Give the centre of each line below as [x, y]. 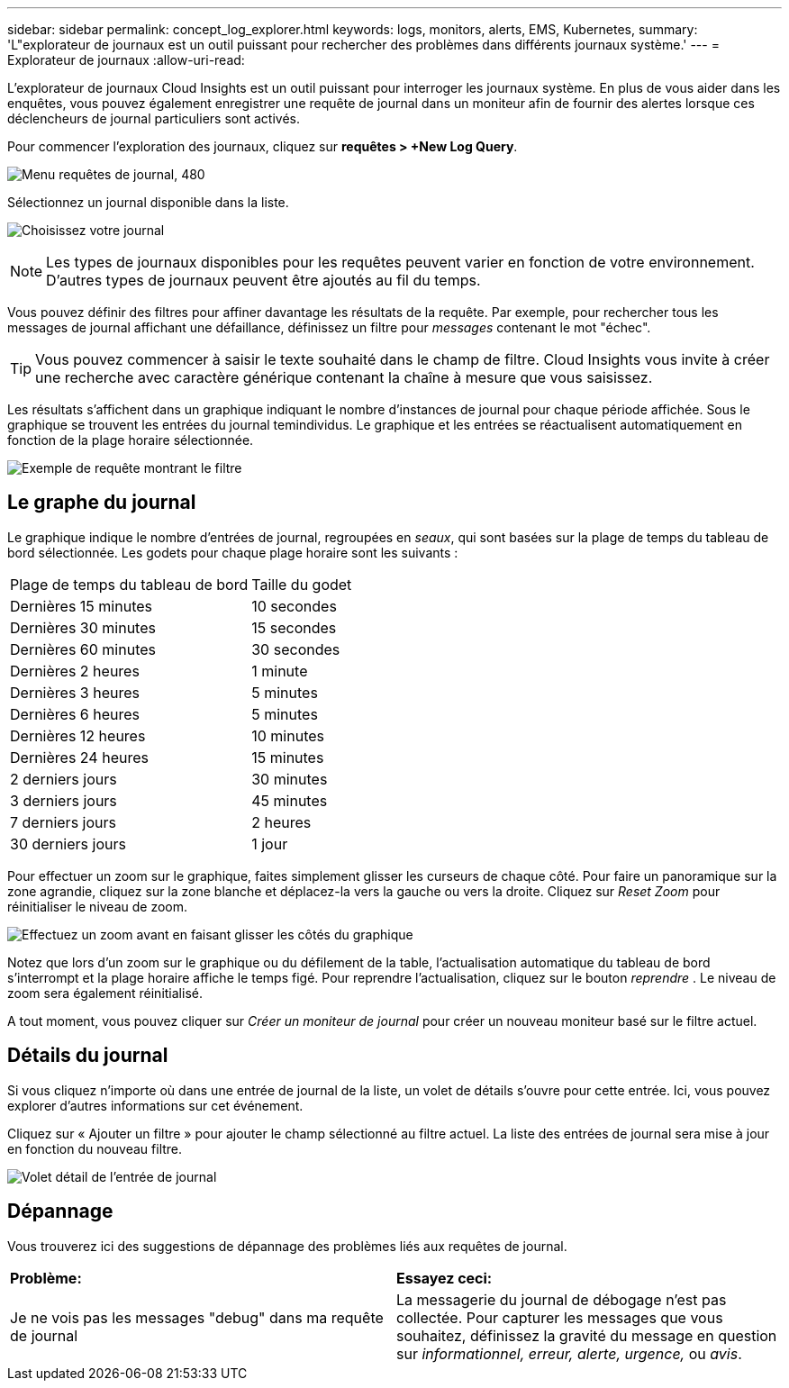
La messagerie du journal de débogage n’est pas [562, 1299]
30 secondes [296, 649]
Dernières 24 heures [79, 757]
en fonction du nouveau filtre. [95, 1148]
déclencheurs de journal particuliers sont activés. [154, 118]
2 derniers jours [63, 779]
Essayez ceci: [444, 1278]
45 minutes [290, 800]
